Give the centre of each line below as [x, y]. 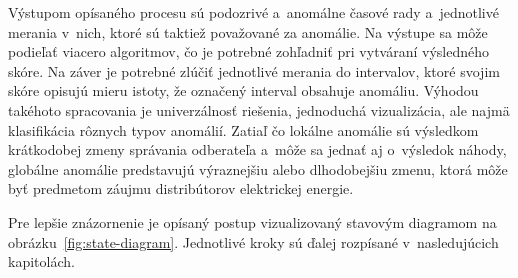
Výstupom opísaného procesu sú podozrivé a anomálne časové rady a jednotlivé [253, 12]
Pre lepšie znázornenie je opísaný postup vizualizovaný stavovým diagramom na [252, 221]
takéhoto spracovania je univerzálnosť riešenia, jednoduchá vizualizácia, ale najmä [259, 109]
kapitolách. [41, 261]
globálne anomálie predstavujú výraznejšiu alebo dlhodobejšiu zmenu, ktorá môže [258, 168]
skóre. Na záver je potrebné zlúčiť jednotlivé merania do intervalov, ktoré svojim [254, 70]
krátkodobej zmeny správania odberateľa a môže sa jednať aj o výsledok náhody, [257, 149]
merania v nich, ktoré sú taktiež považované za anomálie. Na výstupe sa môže [248, 31]
